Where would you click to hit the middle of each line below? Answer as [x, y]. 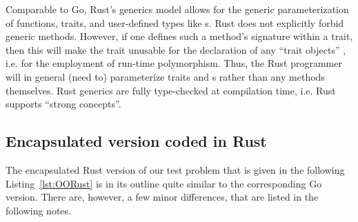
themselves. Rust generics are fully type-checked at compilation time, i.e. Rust [171, 90]
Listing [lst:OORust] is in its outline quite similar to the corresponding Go [164, 183]
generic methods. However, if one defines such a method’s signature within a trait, [179, 36]
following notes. [38, 210]
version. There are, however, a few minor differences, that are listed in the [162, 197]
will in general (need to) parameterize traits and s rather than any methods [165, 76]
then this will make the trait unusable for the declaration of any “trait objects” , [176, 49]
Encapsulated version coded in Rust [136, 141]
